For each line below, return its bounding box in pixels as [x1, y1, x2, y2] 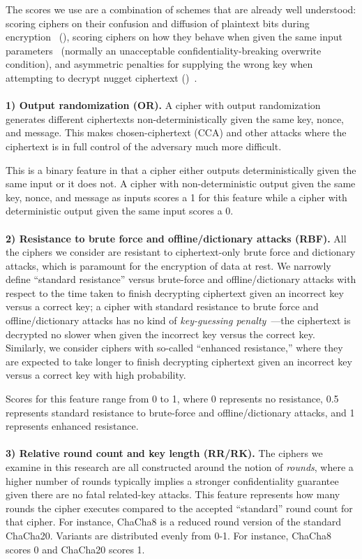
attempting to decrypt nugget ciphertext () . [6, 70, 197, 85]
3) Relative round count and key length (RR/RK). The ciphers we [6, 446, 323, 460]
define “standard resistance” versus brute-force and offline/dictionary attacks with [6, 272, 356, 286]
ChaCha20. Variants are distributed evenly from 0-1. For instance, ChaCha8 [6, 528, 331, 542]
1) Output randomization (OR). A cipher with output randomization [6, 98, 321, 112]
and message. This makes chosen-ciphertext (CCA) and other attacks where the [6, 125, 347, 140]
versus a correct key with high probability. [6, 368, 186, 382]
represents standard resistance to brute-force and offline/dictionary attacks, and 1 [6, 405, 355, 419]
